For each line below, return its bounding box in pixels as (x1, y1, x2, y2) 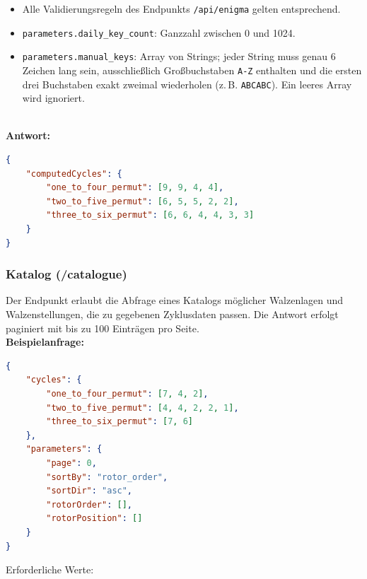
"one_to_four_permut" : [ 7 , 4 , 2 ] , (46, 389, 209, 399)
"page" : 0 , (46, 457, 97, 468)
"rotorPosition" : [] (46, 513, 143, 524)
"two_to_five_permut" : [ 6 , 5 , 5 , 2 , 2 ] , (46, 196, 239, 206)
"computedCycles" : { (25, 168, 122, 179)
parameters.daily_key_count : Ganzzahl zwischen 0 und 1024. (22, 25, 296, 40)
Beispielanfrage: (6, 334, 84, 349)
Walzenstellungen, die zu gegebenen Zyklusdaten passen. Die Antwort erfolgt (6, 307, 339, 322)
